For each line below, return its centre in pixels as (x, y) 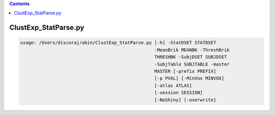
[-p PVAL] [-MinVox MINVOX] (189, 78)
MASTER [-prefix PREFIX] (185, 71)
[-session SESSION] (179, 93)
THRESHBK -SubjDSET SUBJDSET (191, 57)
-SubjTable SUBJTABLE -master (192, 64)
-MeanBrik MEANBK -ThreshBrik (192, 50)
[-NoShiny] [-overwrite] (185, 100)
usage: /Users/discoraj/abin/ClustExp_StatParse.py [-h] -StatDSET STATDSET (118, 43)
